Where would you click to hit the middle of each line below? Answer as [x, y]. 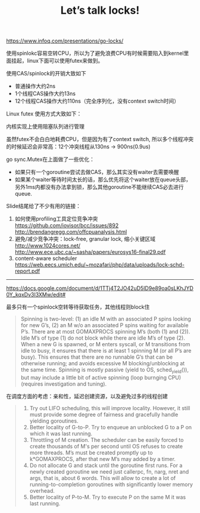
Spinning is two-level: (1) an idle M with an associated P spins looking [106, 319]
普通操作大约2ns [35, 86]
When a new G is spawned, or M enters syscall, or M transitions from [105, 344]
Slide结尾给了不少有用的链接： [44, 206]
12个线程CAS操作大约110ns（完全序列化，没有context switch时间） [97, 101]
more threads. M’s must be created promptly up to [91, 453]
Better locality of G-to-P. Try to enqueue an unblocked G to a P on [111, 427]
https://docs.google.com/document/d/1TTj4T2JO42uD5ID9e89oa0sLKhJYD [100, 288]
